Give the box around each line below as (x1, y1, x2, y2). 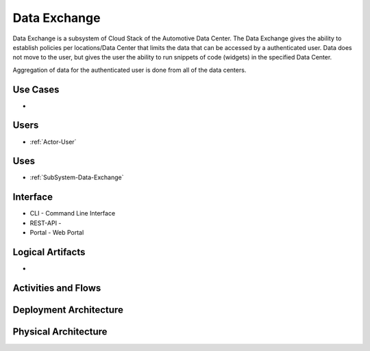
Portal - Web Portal (29, 229, 84, 237)
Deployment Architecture (12, 304, 123, 315)
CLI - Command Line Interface (29, 209, 116, 218)
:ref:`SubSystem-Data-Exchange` (29, 173, 124, 181)
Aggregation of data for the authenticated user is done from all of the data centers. (12, 66, 247, 74)
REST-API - (29, 219, 62, 227)
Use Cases (12, 83, 60, 95)
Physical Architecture (12, 326, 108, 337)
